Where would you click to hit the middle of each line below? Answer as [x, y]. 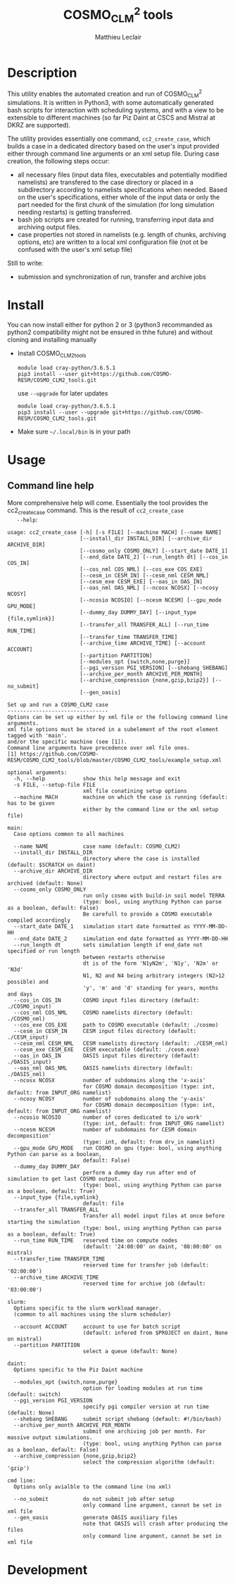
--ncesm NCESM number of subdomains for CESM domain [105, 1129]
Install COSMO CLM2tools [52, 354]
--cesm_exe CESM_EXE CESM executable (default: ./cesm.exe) [107, 1049]
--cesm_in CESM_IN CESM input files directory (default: [105, 1031]
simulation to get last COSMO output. [64, 1179]
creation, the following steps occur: [59, 161]
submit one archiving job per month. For [144, 1431]
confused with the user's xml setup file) [75, 250]
